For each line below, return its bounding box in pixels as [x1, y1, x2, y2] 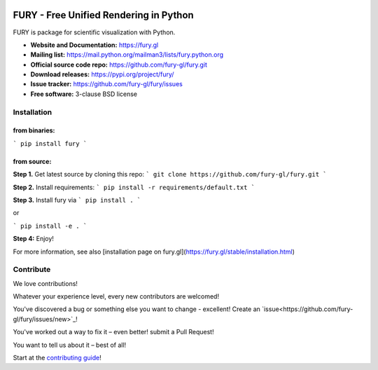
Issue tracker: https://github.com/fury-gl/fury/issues [30, 80, 183, 88]
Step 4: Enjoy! [13, 235, 54, 243]
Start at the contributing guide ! [13, 354, 101, 362]
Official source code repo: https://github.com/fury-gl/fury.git [30, 60, 208, 69]
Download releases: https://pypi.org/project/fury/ [30, 70, 174, 78]
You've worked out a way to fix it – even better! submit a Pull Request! [13, 328, 214, 336]
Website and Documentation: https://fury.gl [30, 41, 159, 49]
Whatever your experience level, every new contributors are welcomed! [13, 292, 220, 301]
